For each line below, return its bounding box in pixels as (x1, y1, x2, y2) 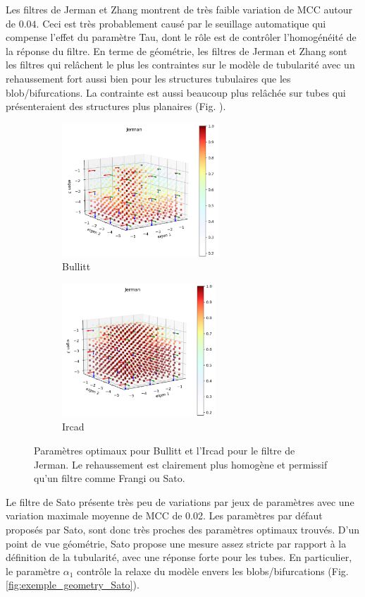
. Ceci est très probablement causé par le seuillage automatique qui (36, 16, 326, 30)
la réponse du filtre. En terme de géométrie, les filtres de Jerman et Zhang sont (6, 43, 347, 58)
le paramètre (6, 563, 61, 578)
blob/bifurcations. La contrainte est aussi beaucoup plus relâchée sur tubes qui (6, 85, 346, 99)
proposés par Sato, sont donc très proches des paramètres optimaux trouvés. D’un (6, 522, 359, 537)
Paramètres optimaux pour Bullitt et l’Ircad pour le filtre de (34, 443, 295, 458)
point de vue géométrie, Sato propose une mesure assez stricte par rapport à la (6, 536, 347, 550)
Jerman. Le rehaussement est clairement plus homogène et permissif (34, 457, 328, 471)
